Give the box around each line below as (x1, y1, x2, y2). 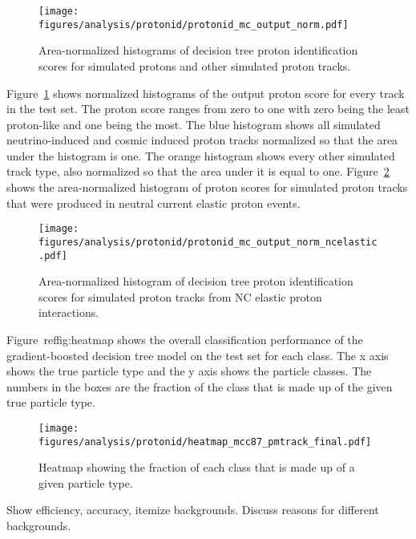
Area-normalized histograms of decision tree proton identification (38, 42, 358, 59)
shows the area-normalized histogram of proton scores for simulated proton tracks (6, 179, 408, 196)
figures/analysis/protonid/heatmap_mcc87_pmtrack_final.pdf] (38, 436, 372, 448)
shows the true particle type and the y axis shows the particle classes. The (6, 363, 372, 379)
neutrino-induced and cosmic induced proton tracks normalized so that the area (6, 132, 398, 148)
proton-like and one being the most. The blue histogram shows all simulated (6, 115, 381, 132)
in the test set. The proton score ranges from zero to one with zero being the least (6, 100, 410, 117)
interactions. (38, 304, 99, 321)
